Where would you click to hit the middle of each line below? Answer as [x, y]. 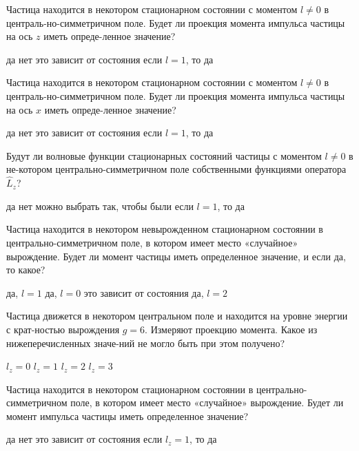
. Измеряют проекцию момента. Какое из [231, 329]
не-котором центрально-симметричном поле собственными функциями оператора [176, 169]
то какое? [26, 270]
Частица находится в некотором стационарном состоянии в [130, 389]
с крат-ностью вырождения [63, 329]
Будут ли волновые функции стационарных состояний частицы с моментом [164, 155]
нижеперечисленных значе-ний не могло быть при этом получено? [146, 343]
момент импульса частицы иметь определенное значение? [127, 416]
